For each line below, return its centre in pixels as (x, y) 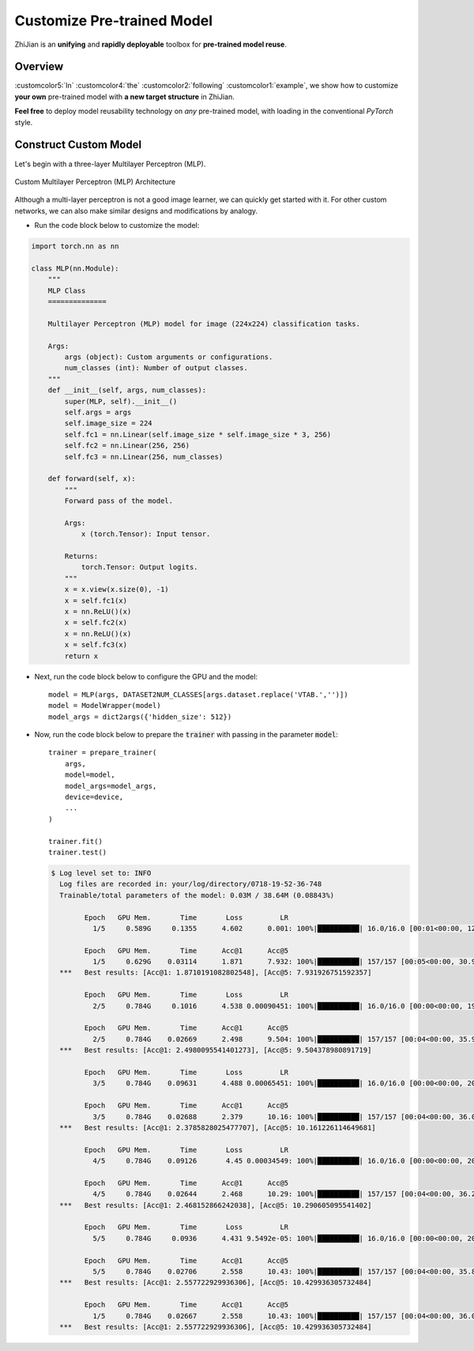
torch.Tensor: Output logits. (139, 567)
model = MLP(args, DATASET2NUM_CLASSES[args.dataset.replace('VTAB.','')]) (198, 694)
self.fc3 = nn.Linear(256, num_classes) (144, 456)
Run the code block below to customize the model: (117, 225)
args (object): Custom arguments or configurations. (169, 357)
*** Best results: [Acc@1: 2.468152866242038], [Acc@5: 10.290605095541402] (216, 1205)
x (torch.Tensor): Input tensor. (146, 534)
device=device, (94, 797)
